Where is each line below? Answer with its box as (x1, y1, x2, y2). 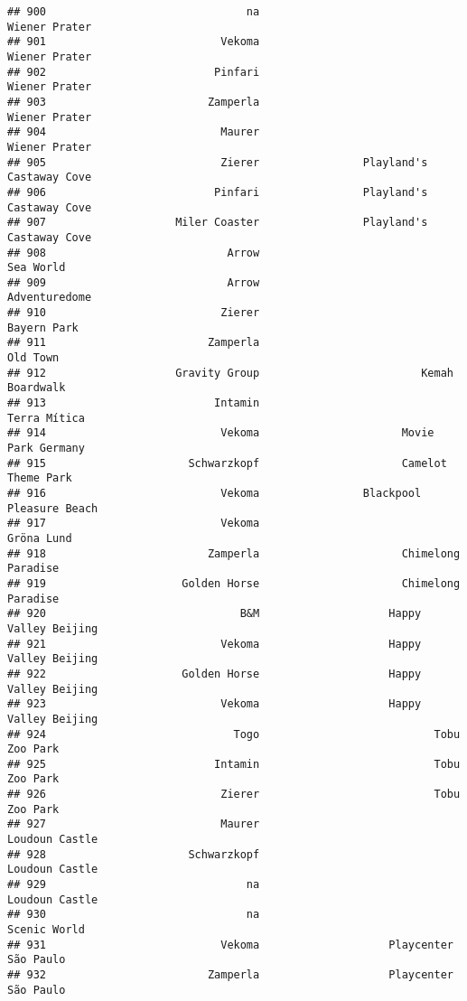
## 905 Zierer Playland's (7, 155, 428, 169)
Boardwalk (7, 381, 66, 395)
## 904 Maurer (7, 126, 260, 139)
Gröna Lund (7, 531, 72, 545)
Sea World (7, 261, 66, 275)
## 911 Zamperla (7, 336, 260, 350)
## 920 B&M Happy (7, 607, 422, 621)
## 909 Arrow (7, 276, 260, 289)
